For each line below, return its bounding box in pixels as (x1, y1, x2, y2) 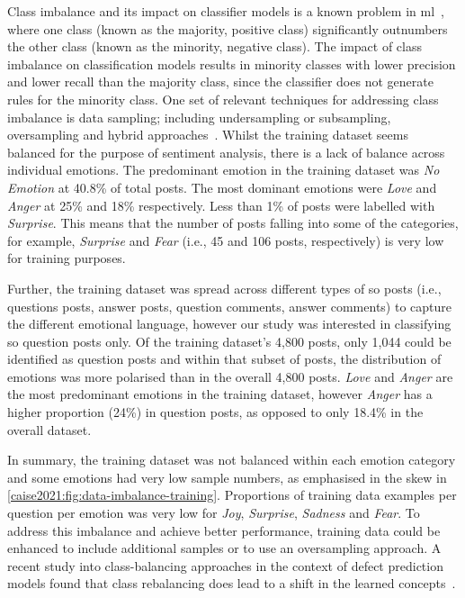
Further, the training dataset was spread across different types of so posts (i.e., (7, 278, 442, 297)
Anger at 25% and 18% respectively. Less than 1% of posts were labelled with (7, 195, 435, 214)
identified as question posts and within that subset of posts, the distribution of (7, 349, 442, 368)
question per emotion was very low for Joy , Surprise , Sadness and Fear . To (7, 503, 420, 522)
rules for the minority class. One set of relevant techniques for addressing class (7, 89, 439, 108)
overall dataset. (7, 420, 92, 439)
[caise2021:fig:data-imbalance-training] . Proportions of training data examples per (7, 485, 457, 504)
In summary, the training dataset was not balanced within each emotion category (7, 450, 456, 469)
